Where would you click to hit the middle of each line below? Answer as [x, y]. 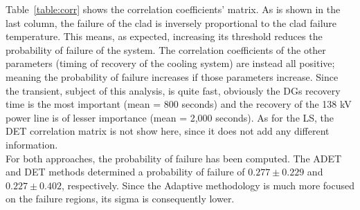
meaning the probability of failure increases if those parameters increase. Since [172, 76]
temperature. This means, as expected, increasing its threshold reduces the [164, 36]
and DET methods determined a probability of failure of [125, 172]
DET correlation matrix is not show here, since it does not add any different [168, 131]
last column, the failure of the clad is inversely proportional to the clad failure [171, 22]
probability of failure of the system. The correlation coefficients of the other [166, 49]
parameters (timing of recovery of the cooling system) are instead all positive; [170, 63]
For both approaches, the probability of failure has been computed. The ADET [174, 158]
